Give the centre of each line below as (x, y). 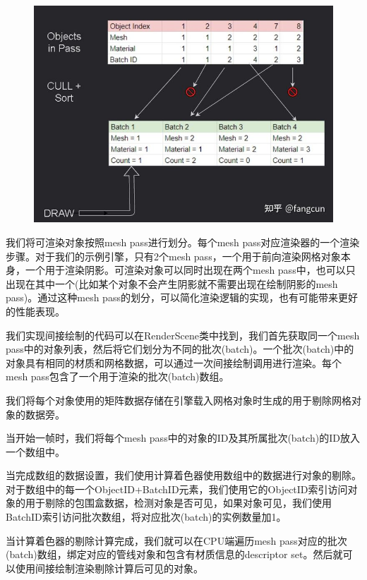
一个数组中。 (35, 451)
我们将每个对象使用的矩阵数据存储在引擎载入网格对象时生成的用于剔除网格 (179, 400)
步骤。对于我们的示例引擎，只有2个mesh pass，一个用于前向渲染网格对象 (173, 256)
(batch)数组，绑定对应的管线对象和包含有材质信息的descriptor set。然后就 (174, 554)
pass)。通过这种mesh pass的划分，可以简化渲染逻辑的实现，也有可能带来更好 (182, 297)
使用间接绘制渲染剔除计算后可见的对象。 (109, 568)
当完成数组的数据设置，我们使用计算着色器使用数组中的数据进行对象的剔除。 (183, 475)
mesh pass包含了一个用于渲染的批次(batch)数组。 (118, 376)
